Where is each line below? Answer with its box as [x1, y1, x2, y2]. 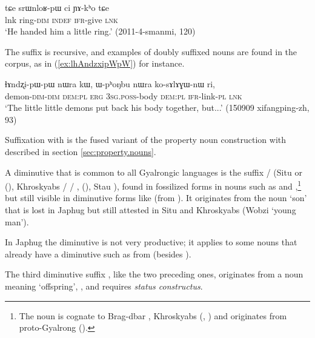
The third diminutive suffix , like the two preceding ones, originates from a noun [5, 268, 303, 280]
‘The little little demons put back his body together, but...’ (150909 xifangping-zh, [5, 101, 310, 114]
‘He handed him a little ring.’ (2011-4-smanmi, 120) [5, 25, 196, 38]
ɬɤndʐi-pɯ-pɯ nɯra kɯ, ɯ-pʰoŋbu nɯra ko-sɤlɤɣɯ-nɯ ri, [5, 77, 216, 90]
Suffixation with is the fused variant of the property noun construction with [5, 133, 287, 146]
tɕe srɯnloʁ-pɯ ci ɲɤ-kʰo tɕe [5, 1, 110, 13]
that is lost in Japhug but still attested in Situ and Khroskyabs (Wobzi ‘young [5, 203, 296, 216]
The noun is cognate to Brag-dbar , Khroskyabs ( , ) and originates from [19, 309, 287, 322]
